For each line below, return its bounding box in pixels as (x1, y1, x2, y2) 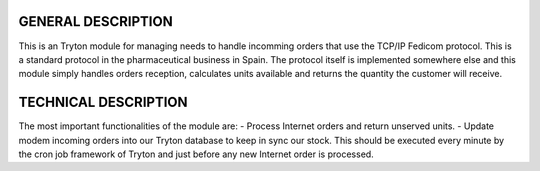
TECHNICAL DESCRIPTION (18, 94, 188, 111)
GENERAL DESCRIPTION (18, 13, 174, 30)
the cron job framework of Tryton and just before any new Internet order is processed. (18, 148, 374, 160)
